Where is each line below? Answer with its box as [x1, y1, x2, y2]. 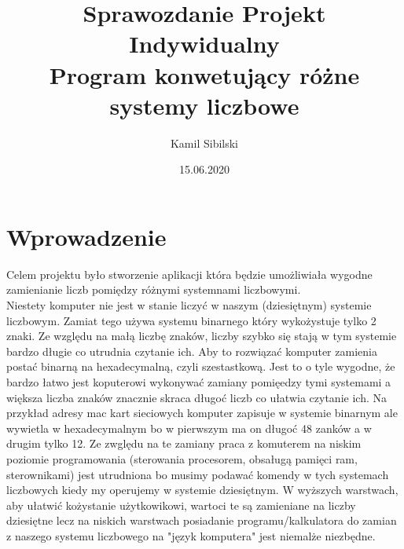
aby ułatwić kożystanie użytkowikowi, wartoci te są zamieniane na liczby [6, 496, 356, 513]
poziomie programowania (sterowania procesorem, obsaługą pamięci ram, [6, 450, 358, 467]
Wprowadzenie [6, 220, 167, 252]
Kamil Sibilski [170, 134, 239, 151]
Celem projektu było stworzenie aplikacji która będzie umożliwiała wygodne [6, 265, 373, 282]
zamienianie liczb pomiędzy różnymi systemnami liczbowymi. [6, 281, 301, 298]
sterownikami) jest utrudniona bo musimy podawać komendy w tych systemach [6, 466, 389, 482]
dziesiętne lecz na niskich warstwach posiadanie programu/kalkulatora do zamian [6, 512, 397, 529]
